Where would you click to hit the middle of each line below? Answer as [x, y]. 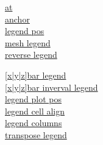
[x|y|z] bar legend [36, 75]
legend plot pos [34, 99]
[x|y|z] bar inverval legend [51, 87]
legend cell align [35, 111]
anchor [17, 19]
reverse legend [31, 55]
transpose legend [36, 134]
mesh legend [28, 42]
